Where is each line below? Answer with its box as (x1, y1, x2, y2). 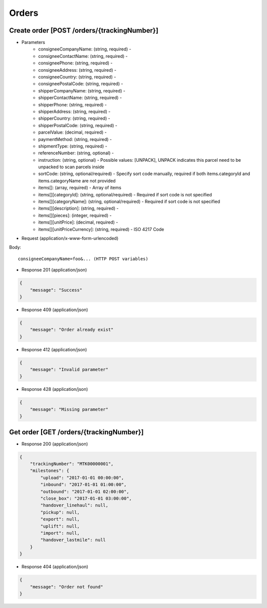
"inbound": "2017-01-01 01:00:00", (40, 482, 127, 487)
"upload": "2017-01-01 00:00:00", (40, 475, 124, 480)
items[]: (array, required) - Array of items (38, 185, 122, 190)
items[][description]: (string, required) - (38, 205, 119, 211)
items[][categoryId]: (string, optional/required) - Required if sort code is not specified (38, 191, 212, 197)
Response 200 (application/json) (21, 441, 89, 447)
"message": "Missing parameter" (30, 406, 109, 412)
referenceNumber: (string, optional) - (38, 150, 114, 156)
